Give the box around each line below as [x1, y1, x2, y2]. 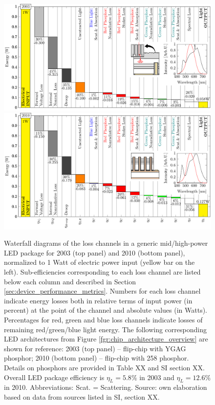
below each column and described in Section [4, 276, 136, 286]
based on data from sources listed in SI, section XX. [4, 392, 160, 402]
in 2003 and [139, 372, 174, 382]
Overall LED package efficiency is [4, 372, 105, 382]
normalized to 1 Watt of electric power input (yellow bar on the [4, 257, 195, 267]
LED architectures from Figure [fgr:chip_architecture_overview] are [4, 334, 208, 344]
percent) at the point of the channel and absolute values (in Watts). [4, 305, 208, 315]
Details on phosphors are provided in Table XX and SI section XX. [4, 362, 205, 373]
